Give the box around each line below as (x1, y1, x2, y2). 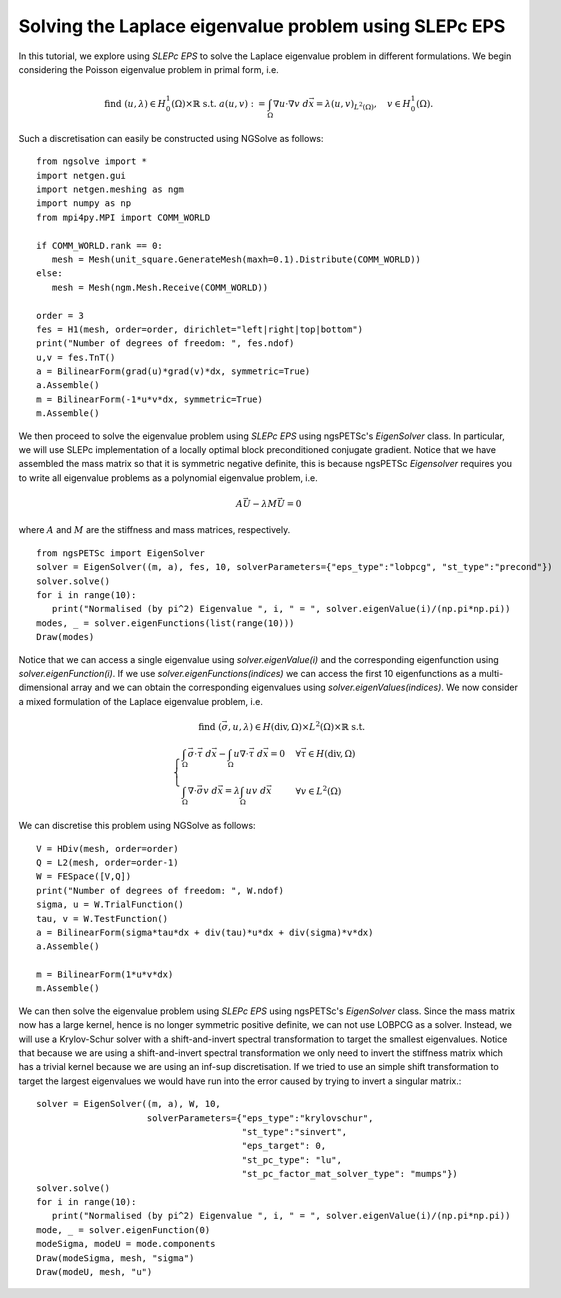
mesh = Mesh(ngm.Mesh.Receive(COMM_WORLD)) (51, 281, 269, 293)
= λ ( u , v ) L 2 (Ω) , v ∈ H (315, 98, 412, 112)
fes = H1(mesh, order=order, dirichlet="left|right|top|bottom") (36, 323, 364, 335)
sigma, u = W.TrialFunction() (36, 899, 185, 910)
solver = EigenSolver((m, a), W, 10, (36, 1098, 222, 1110)
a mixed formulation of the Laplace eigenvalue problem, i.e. (18, 695, 264, 707)
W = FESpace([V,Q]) (36, 871, 132, 882)
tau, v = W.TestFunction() (36, 913, 169, 924)
